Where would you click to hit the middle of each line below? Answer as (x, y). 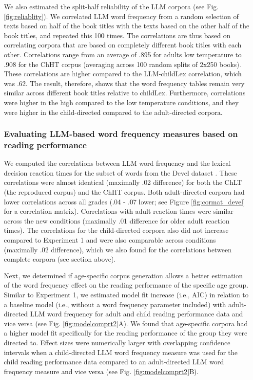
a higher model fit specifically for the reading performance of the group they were (126, 333)
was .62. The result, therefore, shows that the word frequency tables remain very (124, 83)
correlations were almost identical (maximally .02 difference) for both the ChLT (123, 182)
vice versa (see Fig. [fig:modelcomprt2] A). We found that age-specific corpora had (126, 323)
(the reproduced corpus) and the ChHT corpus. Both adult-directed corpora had (124, 192)
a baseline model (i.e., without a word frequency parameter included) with (115, 304)
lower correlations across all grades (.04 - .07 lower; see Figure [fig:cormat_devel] (125, 201)
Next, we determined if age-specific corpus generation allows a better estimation (124, 275)
